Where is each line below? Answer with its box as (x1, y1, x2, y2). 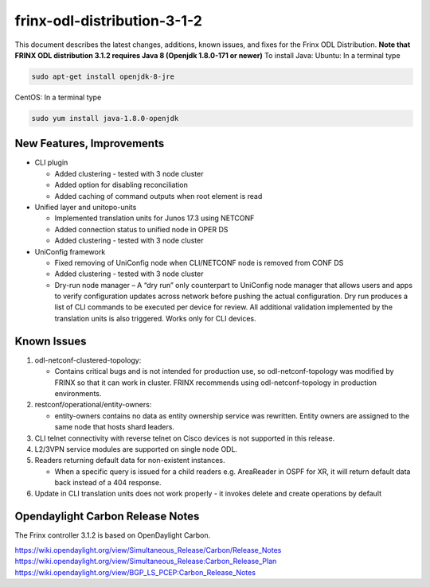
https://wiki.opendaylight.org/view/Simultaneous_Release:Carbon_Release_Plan (14, 557, 277, 566)
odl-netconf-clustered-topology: (34, 355, 142, 365)
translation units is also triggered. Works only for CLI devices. (54, 313, 256, 323)
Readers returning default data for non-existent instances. (34, 456, 225, 465)
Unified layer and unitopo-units (34, 202, 137, 212)
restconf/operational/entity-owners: (34, 400, 152, 410)
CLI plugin (34, 157, 68, 167)
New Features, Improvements (14, 137, 165, 150)
